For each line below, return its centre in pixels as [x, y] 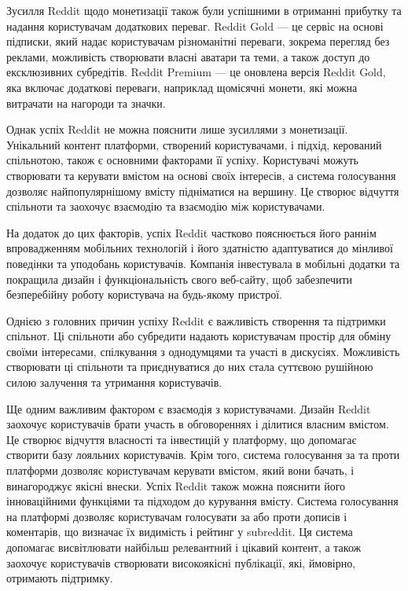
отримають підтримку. [60, 578]
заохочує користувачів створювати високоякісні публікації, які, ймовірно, [181, 562]
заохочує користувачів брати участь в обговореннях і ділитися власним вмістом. [198, 424]
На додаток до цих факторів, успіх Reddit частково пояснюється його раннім [191, 232]
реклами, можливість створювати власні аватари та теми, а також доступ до [188, 56]
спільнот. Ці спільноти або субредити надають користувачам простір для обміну [199, 336]
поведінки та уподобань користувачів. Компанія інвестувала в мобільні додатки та [203, 263]
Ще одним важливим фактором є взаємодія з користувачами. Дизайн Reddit [189, 408]
